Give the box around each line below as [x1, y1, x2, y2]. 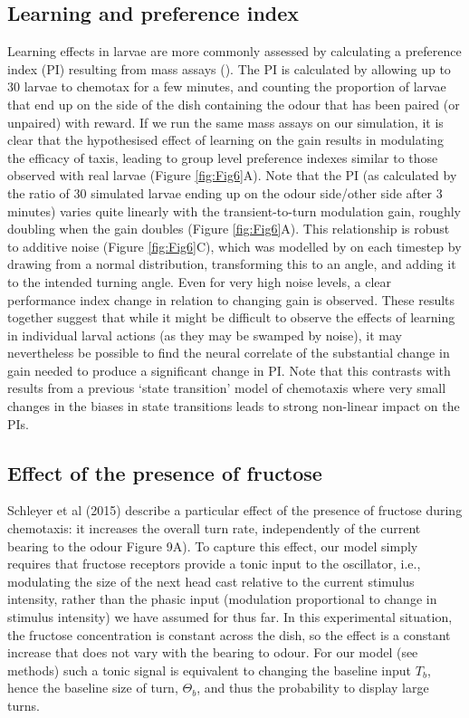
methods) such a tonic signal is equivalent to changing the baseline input [7, 660, 412, 679]
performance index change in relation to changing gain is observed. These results [7, 290, 455, 309]
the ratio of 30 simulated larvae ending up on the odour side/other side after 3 [7, 183, 443, 202]
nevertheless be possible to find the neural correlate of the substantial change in [7, 343, 450, 362]
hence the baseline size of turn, [7, 678, 178, 697]
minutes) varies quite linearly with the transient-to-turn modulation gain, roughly [7, 201, 461, 220]
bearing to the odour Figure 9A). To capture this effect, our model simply [7, 536, 418, 555]
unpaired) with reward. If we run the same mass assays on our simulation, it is [7, 112, 444, 131]
